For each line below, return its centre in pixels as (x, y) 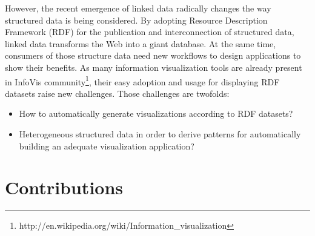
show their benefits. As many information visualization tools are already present (154, 67)
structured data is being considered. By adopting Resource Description (136, 20)
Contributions (64, 187)
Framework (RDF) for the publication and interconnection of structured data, (150, 32)
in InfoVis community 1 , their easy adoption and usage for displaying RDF (142, 80)
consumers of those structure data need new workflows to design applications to (153, 55)
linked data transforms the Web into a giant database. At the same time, (141, 43)
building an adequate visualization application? (107, 146)
